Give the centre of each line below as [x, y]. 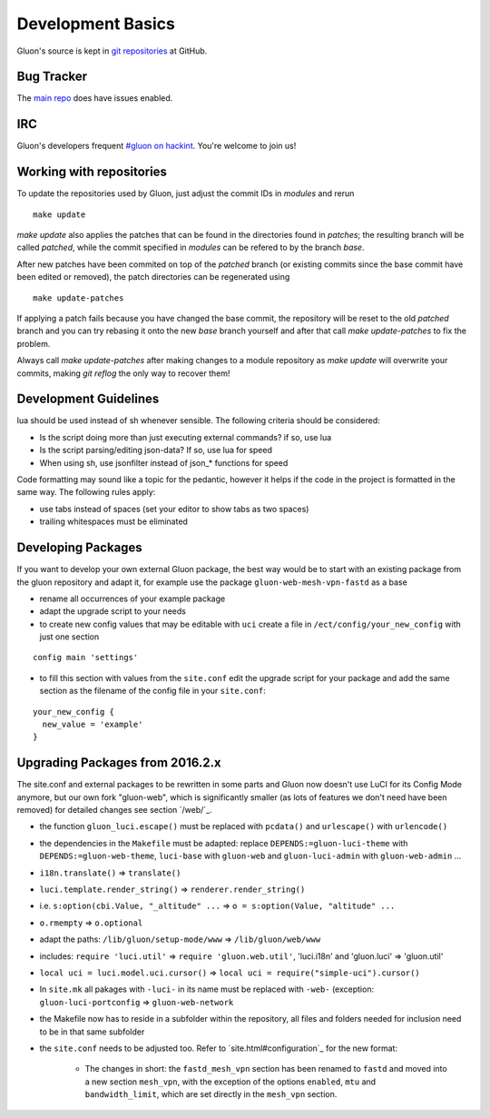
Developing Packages [79, 548]
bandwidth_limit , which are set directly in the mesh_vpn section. [211, 1094]
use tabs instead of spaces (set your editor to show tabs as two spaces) [174, 509]
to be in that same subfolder [92, 1032]
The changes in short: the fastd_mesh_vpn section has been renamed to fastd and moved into [266, 1069]
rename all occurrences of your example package [132, 599]
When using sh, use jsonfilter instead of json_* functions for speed [164, 462]
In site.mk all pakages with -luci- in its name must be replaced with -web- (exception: [207, 989]
